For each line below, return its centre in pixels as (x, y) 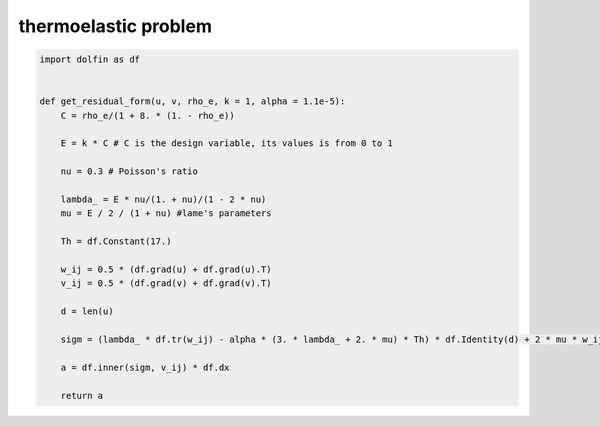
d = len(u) (87, 311)
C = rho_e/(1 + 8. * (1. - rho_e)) (147, 115)
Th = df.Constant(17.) (116, 241)
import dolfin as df (89, 59)
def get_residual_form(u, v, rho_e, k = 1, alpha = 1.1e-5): (192, 101)
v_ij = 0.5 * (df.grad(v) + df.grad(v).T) (166, 283)
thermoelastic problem (115, 26)
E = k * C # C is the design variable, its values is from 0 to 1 (227, 143)
